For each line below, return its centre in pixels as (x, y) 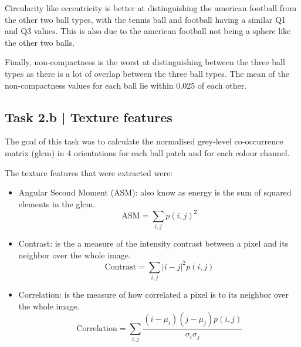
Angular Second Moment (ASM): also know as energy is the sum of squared (155, 192)
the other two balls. (40, 42)
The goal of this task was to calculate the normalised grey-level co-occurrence (144, 141)
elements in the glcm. (57, 203)
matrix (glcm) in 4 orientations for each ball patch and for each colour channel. (147, 152)
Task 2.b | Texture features (89, 117)
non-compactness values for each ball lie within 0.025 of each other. (126, 85)
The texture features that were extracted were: (89, 172)
